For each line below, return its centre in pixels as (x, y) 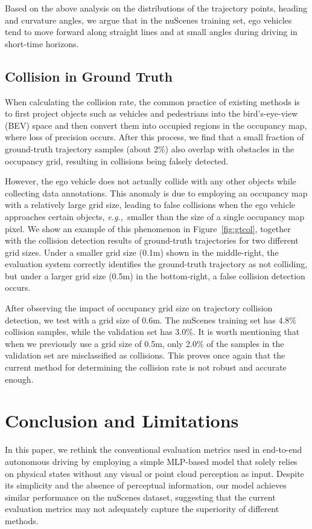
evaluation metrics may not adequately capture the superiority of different (142, 509)
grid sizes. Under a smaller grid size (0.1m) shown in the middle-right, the (142, 252)
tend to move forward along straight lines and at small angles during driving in (151, 32)
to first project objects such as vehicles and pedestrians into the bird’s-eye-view (151, 113)
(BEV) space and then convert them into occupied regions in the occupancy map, (156, 125)
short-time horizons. (42, 43)
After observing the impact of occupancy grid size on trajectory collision (139, 308)
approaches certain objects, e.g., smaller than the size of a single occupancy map (155, 216)
